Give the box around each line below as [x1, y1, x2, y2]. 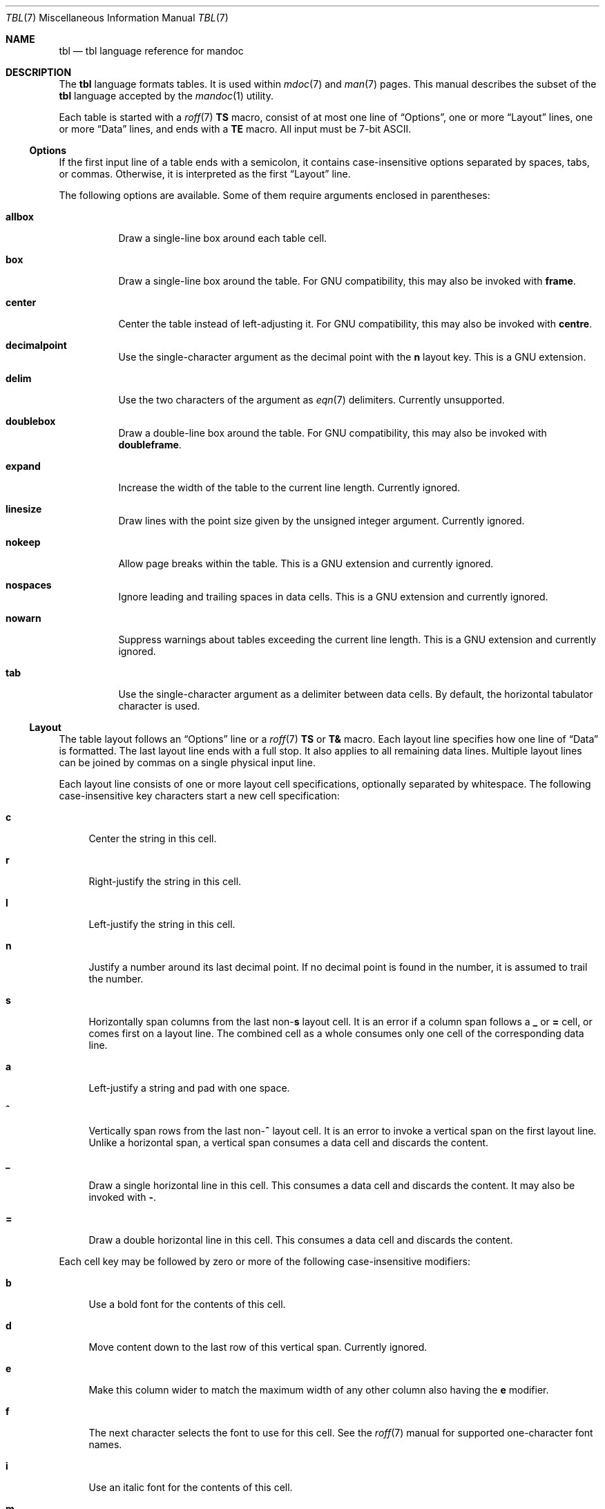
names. [88, 1439, 122, 1450]
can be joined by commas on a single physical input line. [59, 757, 316, 768]
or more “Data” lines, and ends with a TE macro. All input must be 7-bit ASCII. [59, 123, 412, 135]
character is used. [118, 700, 200, 712]
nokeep [6, 536, 41, 548]
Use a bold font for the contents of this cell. [88, 1298, 286, 1310]
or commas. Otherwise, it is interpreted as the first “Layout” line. [59, 168, 351, 180]
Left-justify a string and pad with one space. [88, 1082, 290, 1094]
